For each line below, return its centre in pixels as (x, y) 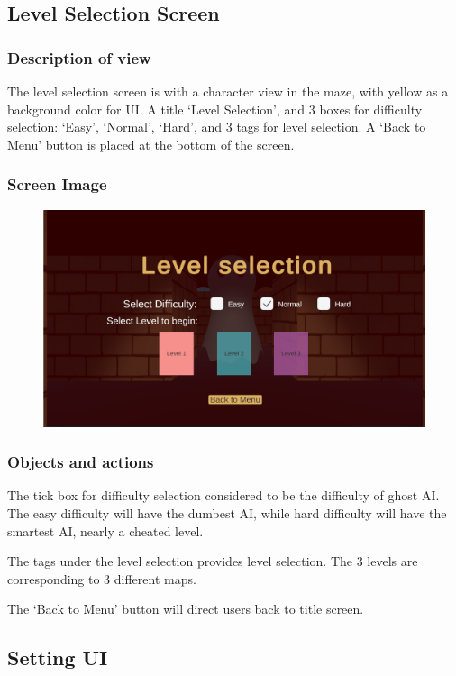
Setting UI (58, 658)
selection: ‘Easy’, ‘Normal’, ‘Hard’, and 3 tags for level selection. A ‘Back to (217, 127)
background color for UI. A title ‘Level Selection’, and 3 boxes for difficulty (215, 109)
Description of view (79, 57)
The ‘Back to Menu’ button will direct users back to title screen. (186, 609)
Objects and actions (81, 462)
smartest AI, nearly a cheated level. (105, 530)
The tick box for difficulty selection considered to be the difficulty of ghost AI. (223, 495)
